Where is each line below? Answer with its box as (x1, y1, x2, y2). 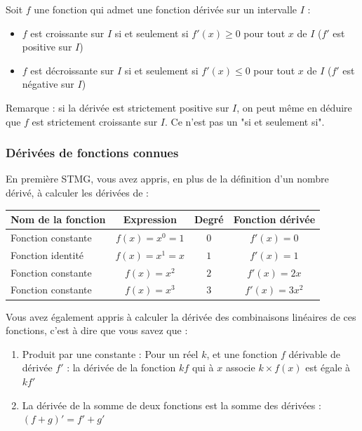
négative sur (22, 77, 74, 91)
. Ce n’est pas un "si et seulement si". (165, 114, 325, 128)
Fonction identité (11, 247, 84, 262)
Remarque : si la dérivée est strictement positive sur (6, 100, 229, 114)
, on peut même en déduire (236, 100, 352, 114)
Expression (123, 212, 177, 227)
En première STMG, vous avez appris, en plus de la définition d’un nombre (6, 171, 329, 186)
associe (225, 360, 255, 375)
